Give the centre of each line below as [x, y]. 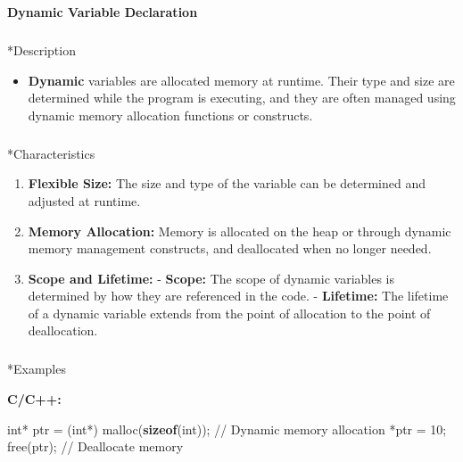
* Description [41, 49]
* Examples [37, 369]
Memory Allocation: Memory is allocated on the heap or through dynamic [240, 231]
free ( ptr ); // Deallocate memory [95, 446]
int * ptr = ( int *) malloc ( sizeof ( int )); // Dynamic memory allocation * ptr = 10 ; [227, 429]
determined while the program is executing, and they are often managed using [242, 98]
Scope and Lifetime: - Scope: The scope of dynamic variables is [211, 278]
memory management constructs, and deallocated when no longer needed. [230, 248]
